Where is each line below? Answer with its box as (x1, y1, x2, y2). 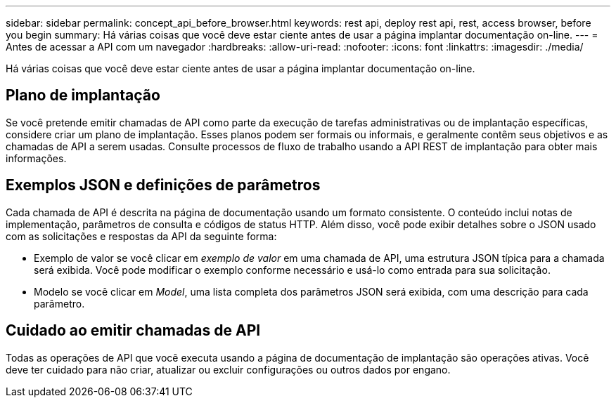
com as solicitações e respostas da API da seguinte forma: (6, 230, 277, 242)
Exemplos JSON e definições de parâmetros (6, 176, 321, 194)
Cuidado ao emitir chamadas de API (6, 322, 261, 340)
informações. (6, 152, 67, 164)
